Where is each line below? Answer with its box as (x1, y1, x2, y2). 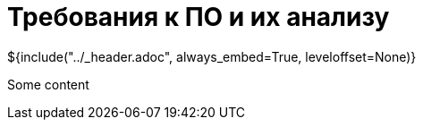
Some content (7, 76, 89, 92)
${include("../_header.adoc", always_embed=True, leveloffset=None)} (7, 48, 417, 64)
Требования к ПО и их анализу (7, 2, 390, 32)
